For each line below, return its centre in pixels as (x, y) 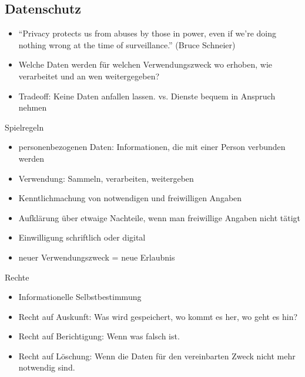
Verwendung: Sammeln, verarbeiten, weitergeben (106, 178)
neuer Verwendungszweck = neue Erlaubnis (97, 257)
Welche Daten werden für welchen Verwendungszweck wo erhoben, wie (145, 64)
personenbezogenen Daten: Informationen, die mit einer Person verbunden (152, 147)
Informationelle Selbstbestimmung (80, 297)
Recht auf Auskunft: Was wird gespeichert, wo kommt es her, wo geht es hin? (158, 316)
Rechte (17, 277)
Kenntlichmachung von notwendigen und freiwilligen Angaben (130, 198)
